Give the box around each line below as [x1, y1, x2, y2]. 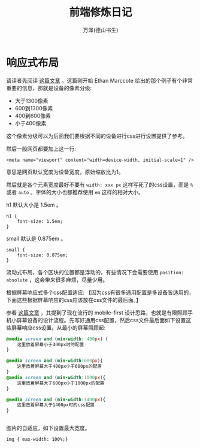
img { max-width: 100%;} [6, 437, 68, 443]
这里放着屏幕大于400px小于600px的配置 [17, 364, 102, 370]
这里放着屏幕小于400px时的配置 [17, 341, 84, 347]
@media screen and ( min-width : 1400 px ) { [6, 396, 106, 402]
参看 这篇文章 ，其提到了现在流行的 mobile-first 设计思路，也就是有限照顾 [6, 309, 188, 316]
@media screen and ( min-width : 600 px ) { [6, 358, 103, 364]
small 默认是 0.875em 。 [6, 235, 66, 242]
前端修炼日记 [68, 5, 132, 19]
